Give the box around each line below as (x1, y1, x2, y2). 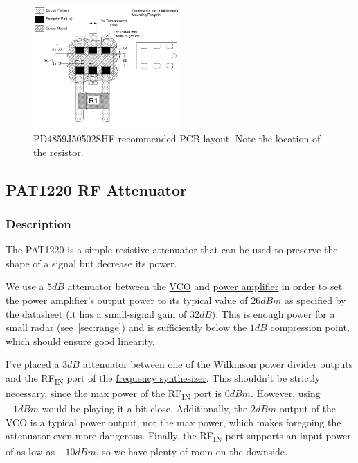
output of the (279, 401, 337, 416)
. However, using (250, 386, 321, 401)
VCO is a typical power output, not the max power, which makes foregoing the (6, 414, 341, 429)
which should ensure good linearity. (6, 333, 155, 348)
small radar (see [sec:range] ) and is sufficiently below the (6, 320, 247, 335)
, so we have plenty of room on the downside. (96, 444, 287, 458)
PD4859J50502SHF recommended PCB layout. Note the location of (33, 131, 321, 146)
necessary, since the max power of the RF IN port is (6, 386, 222, 402)
